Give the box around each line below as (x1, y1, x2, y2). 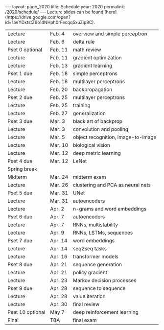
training (72, 102, 91, 109)
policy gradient (72, 269, 108, 276)
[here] (104, 9, 117, 15)
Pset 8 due (7, 261, 33, 268)
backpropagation (72, 86, 113, 93)
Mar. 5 (49, 134, 65, 141)
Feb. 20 (49, 86, 68, 93)
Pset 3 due (7, 118, 33, 124)
